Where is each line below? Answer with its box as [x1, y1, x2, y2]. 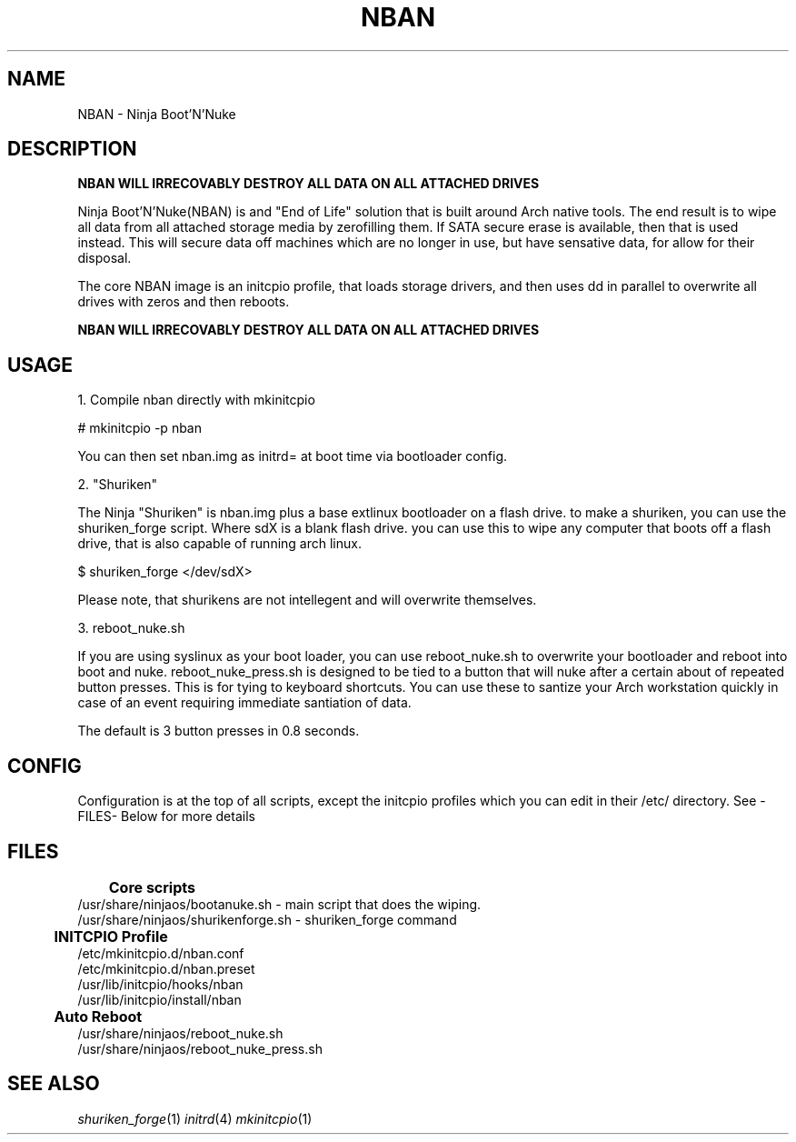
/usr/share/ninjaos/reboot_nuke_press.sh [77, 1040, 323, 1057]
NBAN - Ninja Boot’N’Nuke [77, 105, 236, 122]
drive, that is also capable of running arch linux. [77, 536, 362, 552]
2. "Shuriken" [77, 476, 158, 493]
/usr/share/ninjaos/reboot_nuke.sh [77, 1025, 284, 1041]
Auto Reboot [54, 1007, 143, 1026]
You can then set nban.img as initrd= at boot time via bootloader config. [77, 448, 508, 465]
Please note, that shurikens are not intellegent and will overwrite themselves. [77, 592, 537, 608]
